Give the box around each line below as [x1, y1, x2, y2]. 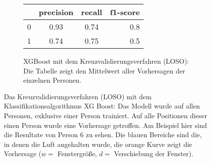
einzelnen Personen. [23, 75, 81, 85]
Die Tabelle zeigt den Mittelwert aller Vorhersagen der [23, 65, 185, 75]
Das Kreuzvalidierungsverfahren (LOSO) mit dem [4, 91, 152, 101]
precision [39, 6, 74, 18]
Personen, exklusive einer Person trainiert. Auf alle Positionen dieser [4, 110, 207, 120]
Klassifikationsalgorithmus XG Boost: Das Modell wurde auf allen [4, 101, 200, 111]
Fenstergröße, [57, 148, 97, 159]
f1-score [110, 6, 140, 18]
